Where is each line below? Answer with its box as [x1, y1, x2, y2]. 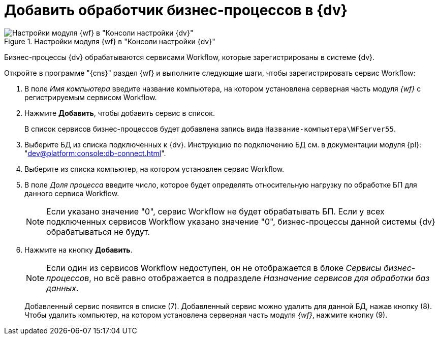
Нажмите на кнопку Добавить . [24, 245, 133, 254]
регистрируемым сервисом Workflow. [24, 93, 157, 102]
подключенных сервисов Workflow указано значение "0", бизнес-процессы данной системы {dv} [46, 216, 435, 227]
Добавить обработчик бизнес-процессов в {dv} [4, 2, 348, 19]
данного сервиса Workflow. [24, 189, 119, 198]
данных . [46, 283, 79, 293]
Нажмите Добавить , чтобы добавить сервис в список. [24, 108, 215, 117]
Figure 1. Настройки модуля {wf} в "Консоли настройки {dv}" [4, 37, 215, 46]
